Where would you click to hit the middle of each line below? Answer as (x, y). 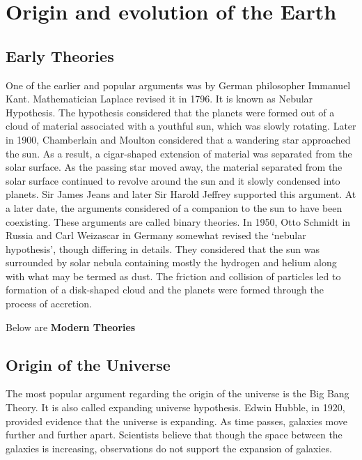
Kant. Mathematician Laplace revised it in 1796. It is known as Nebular (159, 99)
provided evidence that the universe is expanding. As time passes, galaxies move (176, 421)
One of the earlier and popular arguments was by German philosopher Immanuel (178, 85)
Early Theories (60, 55)
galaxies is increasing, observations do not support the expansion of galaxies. (169, 448)
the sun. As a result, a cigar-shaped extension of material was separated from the (179, 153)
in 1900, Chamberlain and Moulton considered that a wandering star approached (178, 139)
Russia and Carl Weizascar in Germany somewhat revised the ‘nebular (156, 235)
